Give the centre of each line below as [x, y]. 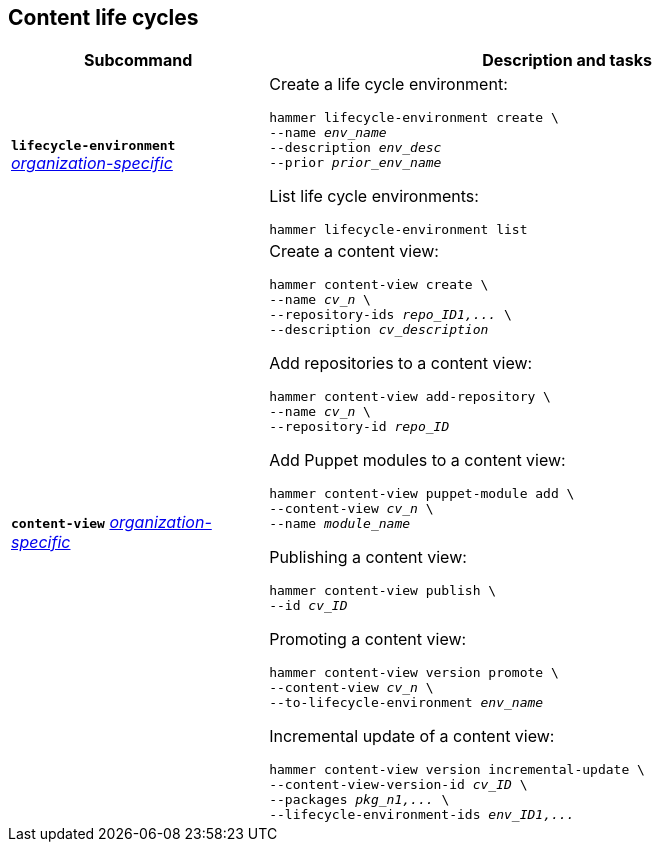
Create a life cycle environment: [388, 84]
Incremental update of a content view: [412, 736]
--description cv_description [379, 330]
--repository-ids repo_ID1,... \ [390, 315]
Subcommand [138, 60]
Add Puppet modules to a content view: [417, 460]
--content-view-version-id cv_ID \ [398, 785]
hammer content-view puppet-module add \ [422, 494]
